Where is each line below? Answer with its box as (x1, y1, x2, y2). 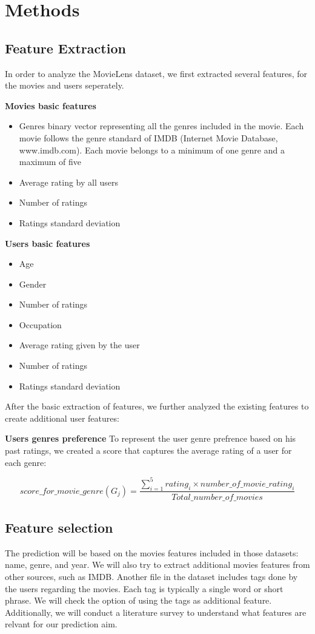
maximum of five (19, 155, 82, 168)
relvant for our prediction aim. (5, 618, 118, 630)
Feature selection (5, 518, 113, 536)
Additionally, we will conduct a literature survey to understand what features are (5, 605, 307, 618)
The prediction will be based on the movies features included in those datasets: (5, 546, 299, 559)
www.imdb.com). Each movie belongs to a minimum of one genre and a (19, 143, 285, 156)
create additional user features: (5, 411, 119, 424)
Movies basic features (5, 99, 96, 112)
